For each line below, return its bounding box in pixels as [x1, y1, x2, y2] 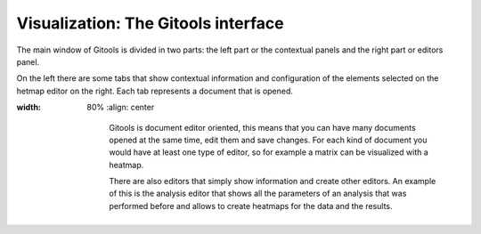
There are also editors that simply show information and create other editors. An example [109, 176, 436, 187]
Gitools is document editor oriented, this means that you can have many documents [109, 122, 416, 133]
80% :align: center [86, 102, 155, 113]
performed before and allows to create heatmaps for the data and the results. [109, 200, 393, 211]
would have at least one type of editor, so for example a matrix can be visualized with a [109, 147, 429, 157]
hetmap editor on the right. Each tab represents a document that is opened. [16, 85, 294, 96]
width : [16, 102, 42, 113]
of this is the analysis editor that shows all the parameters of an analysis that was [109, 188, 407, 199]
